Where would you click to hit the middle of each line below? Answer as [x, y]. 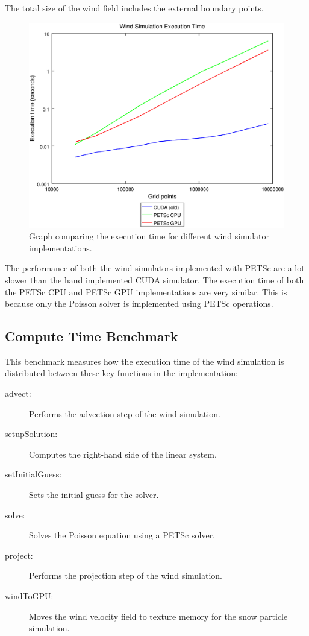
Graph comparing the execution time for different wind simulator [149, 236]
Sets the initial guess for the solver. [94, 495]
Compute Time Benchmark [92, 336]
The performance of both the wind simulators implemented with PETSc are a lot [155, 268]
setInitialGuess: [33, 474]
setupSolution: [31, 434]
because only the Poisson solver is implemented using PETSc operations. [139, 304]
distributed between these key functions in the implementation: [121, 373]
